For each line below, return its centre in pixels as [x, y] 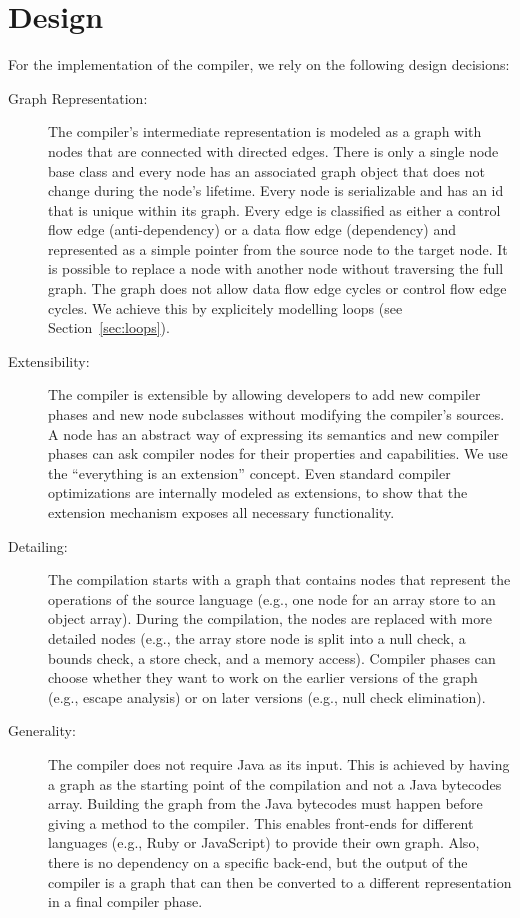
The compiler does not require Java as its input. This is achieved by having [279, 763]
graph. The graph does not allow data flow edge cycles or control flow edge [277, 288]
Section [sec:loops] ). [109, 327]
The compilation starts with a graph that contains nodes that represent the [279, 579]
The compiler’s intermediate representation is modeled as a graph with [265, 131]
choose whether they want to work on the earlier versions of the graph [263, 677]
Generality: [42, 730]
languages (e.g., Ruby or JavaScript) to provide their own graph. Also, [264, 842]
